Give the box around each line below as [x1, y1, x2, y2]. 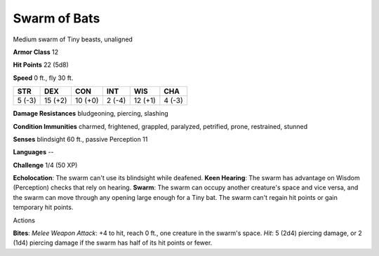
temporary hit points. [13, 203, 74, 212]
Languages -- [13, 148, 54, 156]
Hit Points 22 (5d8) [13, 60, 69, 69]
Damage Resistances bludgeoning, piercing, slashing [13, 109, 168, 118]
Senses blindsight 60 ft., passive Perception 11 [13, 135, 148, 143]
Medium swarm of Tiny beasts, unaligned [13, 35, 133, 43]
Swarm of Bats [13, 11, 100, 26]
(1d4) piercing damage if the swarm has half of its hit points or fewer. [13, 238, 213, 247]
